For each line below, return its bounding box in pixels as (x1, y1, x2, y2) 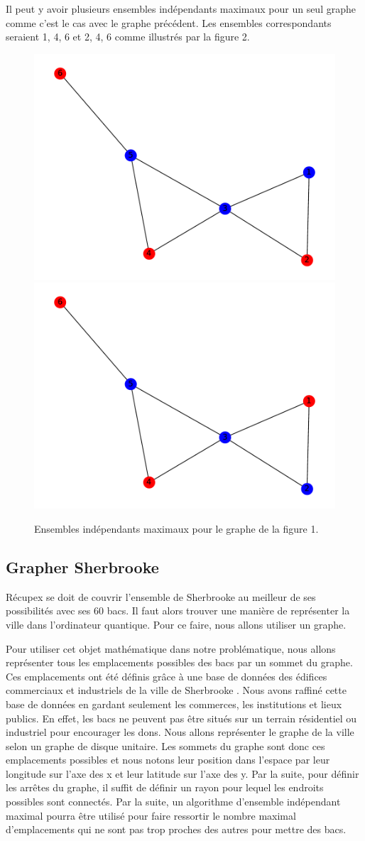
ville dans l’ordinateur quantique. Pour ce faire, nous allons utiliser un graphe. (6, 617, 347, 631)
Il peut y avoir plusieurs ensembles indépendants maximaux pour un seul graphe (6, 1, 356, 16)
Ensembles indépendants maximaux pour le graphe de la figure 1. (34, 521, 319, 536)
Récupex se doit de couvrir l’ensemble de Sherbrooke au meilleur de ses (6, 589, 316, 604)
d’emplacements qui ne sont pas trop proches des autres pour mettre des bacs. (6, 822, 347, 837)
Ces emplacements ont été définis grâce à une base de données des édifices (6, 668, 327, 683)
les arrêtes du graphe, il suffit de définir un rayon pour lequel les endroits (6, 780, 324, 795)
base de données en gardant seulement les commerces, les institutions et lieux (6, 696, 342, 711)
